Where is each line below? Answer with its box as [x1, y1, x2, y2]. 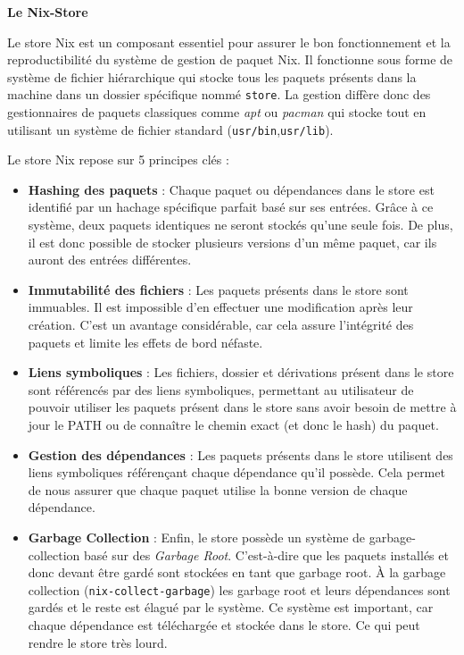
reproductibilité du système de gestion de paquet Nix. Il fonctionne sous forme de [7, 50, 453, 69]
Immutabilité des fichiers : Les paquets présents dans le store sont [28, 280, 409, 298]
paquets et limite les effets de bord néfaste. [28, 332, 263, 351]
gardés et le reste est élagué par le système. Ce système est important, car [28, 598, 434, 617]
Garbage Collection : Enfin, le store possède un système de [28, 527, 366, 546]
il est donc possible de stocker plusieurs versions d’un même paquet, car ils [28, 232, 437, 251]
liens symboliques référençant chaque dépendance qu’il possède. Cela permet [28, 463, 445, 482]
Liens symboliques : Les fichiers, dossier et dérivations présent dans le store [28, 363, 454, 382]
